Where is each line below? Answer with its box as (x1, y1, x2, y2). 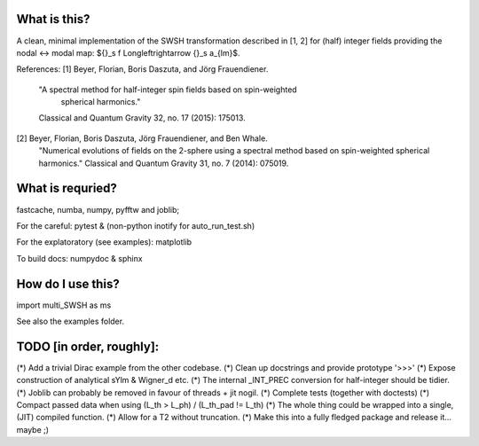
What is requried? (16, 181, 117, 196)
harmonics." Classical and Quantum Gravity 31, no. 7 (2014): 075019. (38, 158, 289, 168)
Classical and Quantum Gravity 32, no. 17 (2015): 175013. (38, 113, 246, 123)
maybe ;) (16, 424, 49, 434)
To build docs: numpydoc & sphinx (16, 253, 143, 263)
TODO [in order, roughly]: (16, 339, 160, 354)
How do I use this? (16, 276, 120, 292)
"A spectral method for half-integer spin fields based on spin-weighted (38, 84, 297, 95)
